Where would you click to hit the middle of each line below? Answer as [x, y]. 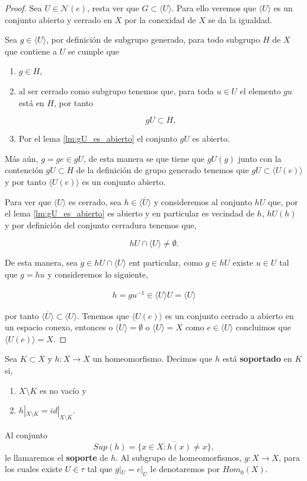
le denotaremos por [185, 469]
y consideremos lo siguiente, [98, 274]
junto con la [260, 158]
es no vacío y [63, 390]
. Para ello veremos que [214, 8]
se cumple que [93, 51]
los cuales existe [34, 469]
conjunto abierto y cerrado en [58, 19]
